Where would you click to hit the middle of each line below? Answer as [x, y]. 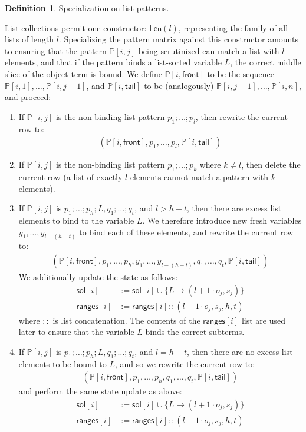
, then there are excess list [234, 208]
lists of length [29, 39]
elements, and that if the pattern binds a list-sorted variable [113, 62]
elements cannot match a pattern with [199, 176]
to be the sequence [241, 73]
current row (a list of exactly [70, 176]
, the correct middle [266, 62]
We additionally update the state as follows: [98, 277]
